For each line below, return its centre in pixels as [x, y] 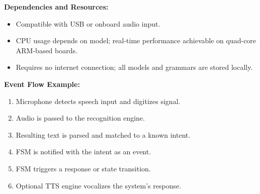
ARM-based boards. [47, 50]
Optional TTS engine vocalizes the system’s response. [99, 185]
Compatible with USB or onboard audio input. [88, 23]
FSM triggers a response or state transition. [83, 168]
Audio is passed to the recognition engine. [80, 118]
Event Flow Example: [42, 84]
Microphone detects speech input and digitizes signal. [98, 101]
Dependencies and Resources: [56, 7]
